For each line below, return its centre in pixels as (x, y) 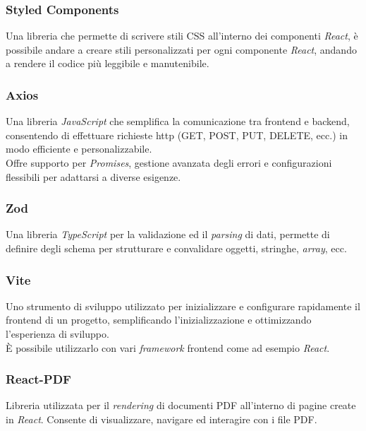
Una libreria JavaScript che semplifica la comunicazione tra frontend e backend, (178, 121)
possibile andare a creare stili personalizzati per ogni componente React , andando (181, 49)
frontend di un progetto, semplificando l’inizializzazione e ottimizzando (159, 320)
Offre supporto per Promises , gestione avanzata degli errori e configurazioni (169, 163)
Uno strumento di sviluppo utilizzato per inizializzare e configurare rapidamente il (183, 306)
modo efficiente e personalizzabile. (79, 149)
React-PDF (38, 379)
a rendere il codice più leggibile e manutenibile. (108, 63)
